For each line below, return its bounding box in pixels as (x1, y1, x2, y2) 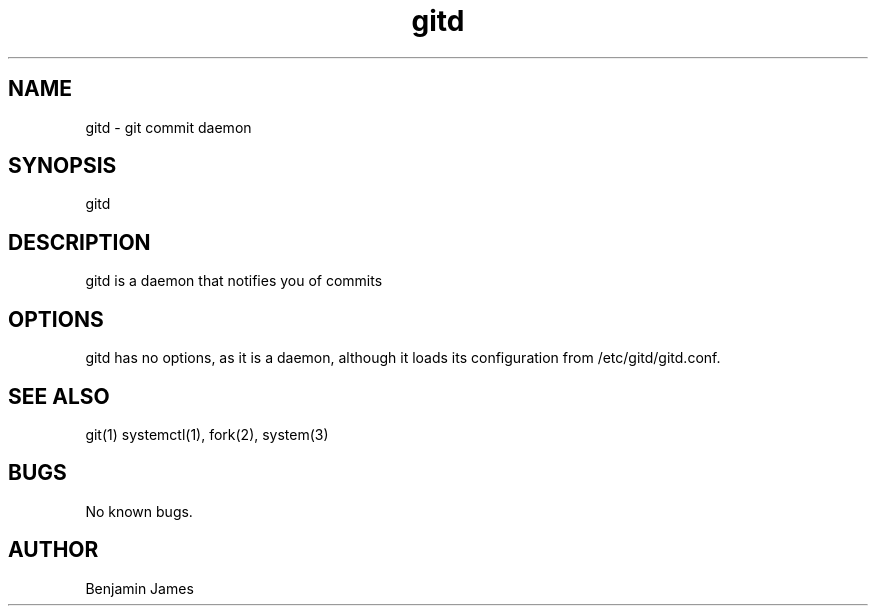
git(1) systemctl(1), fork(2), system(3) (85, 425, 329, 443)
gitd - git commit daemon (85, 118, 252, 136)
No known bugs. (85, 502, 193, 520)
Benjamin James (85, 579, 194, 597)
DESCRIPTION (8, 229, 151, 255)
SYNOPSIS (8, 153, 117, 179)
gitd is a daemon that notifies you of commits (85, 272, 383, 290)
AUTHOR (8, 537, 99, 563)
